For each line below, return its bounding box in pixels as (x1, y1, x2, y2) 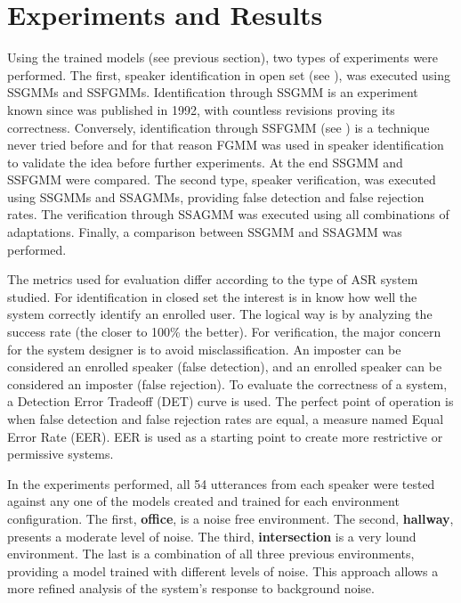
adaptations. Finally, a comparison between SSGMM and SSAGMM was (7, 223, 402, 241)
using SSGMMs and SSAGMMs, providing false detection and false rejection (7, 187, 425, 206)
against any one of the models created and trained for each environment (7, 492, 400, 510)
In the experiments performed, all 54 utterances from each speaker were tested (7, 474, 435, 493)
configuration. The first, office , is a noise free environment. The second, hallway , (7, 509, 454, 527)
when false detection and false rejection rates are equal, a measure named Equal (7, 410, 444, 428)
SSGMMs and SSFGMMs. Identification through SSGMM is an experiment (7, 83, 418, 102)
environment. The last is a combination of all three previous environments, (7, 544, 415, 563)
